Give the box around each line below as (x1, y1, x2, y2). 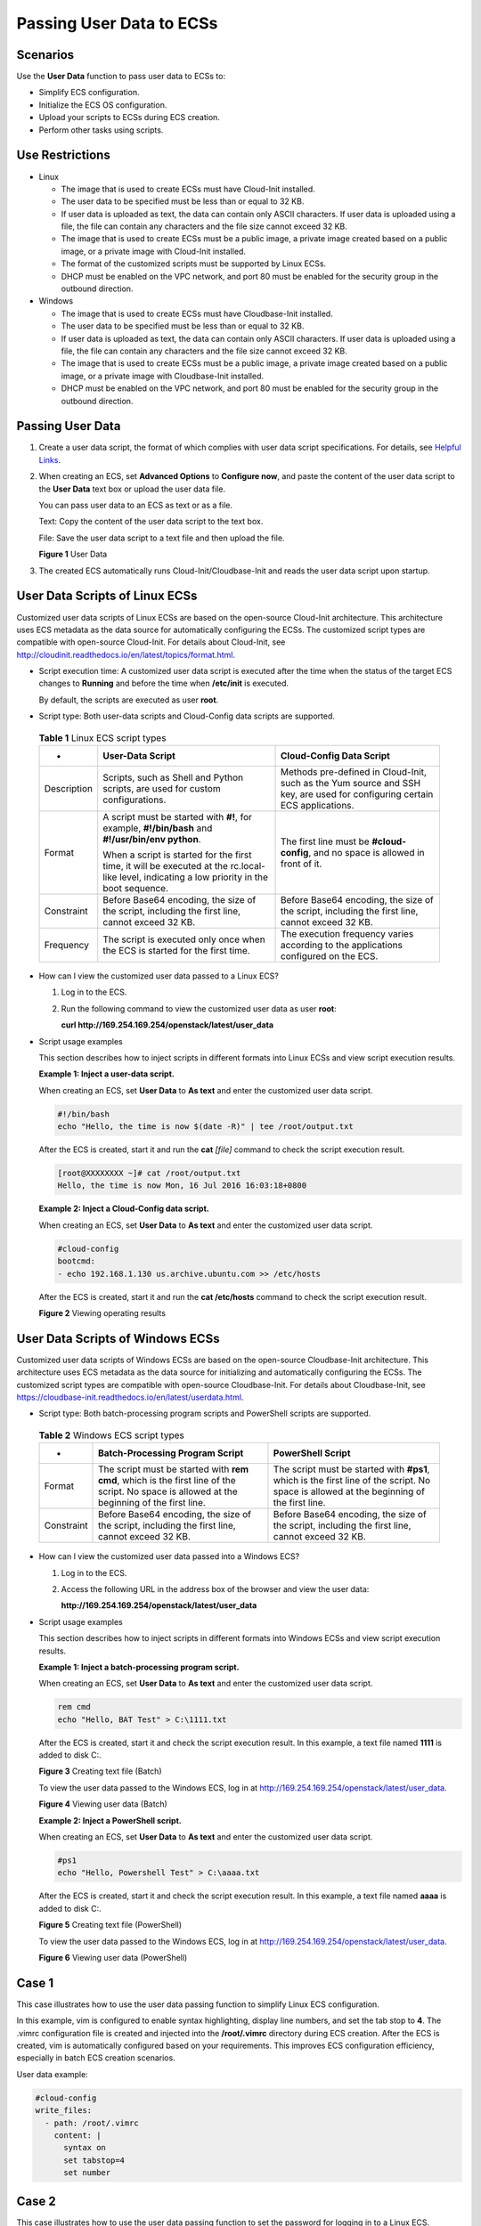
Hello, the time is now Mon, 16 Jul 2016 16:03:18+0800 (57, 1181, 307, 1190)
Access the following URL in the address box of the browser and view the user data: (61, 1584, 370, 1594)
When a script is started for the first (102, 849, 252, 861)
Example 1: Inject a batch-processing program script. (38, 1661, 240, 1672)
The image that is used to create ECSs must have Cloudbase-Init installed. (61, 308, 333, 319)
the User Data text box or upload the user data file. (38, 483, 226, 494)
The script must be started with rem (98, 1463, 249, 1475)
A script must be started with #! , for (102, 811, 253, 823)
